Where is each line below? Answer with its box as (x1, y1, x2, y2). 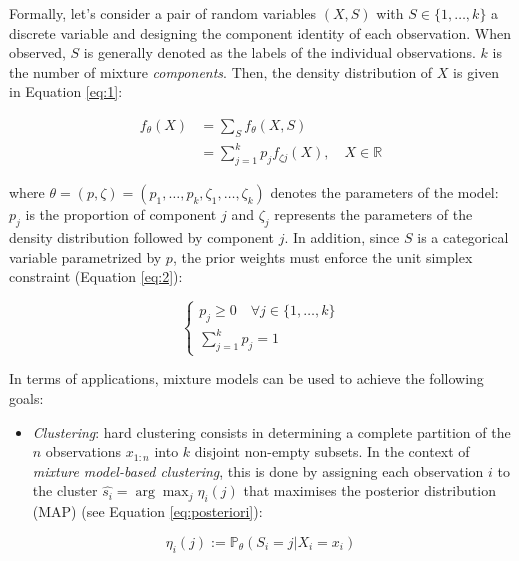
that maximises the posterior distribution (243, 480, 496, 501)
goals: (9, 387, 44, 408)
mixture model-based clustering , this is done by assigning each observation (32, 460, 484, 481)
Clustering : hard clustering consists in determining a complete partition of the (32, 421, 511, 442)
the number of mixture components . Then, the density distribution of (9, 61, 433, 82)
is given (453, 61, 500, 82)
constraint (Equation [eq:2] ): (9, 266, 183, 287)
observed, (9, 42, 66, 63)
